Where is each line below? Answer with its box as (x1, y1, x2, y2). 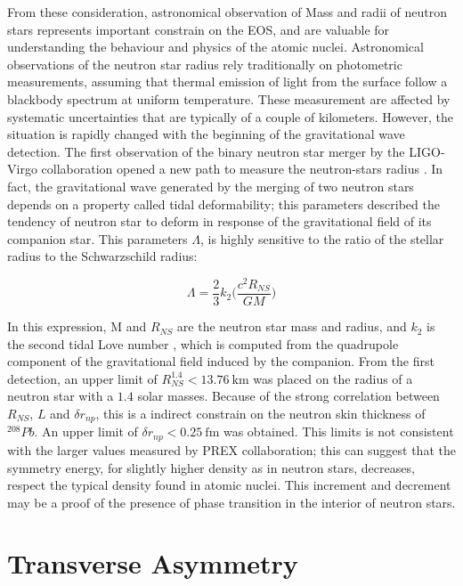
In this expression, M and (7, 317, 147, 336)
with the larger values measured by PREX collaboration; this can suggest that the (7, 440, 456, 459)
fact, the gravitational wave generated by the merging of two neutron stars (7, 176, 414, 195)
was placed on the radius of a (253, 369, 413, 387)
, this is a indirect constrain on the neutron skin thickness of (95, 404, 426, 423)
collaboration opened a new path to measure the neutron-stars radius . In (41, 159, 443, 178)
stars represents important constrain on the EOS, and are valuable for (7, 20, 390, 38)
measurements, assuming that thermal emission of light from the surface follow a (7, 72, 448, 91)
